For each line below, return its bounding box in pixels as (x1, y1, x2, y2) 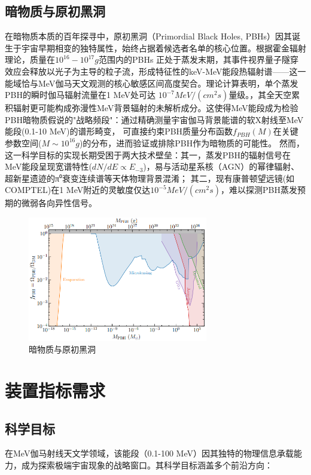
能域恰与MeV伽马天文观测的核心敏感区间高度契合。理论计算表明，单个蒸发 (5, 76, 298, 89)
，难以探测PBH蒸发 (220, 183, 297, 196)
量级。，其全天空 (228, 88, 292, 101)
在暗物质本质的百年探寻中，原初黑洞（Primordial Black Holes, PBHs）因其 (5, 30, 292, 42)
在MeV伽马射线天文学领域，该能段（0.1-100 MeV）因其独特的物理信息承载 (5, 447, 294, 459)
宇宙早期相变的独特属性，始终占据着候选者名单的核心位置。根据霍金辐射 (21, 41, 306, 54)
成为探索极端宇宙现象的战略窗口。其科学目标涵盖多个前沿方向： (21, 459, 273, 471)
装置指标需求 (5, 378, 106, 403)
